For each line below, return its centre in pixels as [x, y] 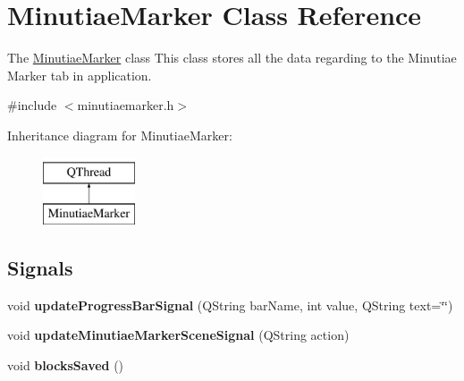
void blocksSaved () [66, 365]
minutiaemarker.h [126, 105]
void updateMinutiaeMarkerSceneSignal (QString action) [178, 335]
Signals [40, 268]
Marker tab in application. [80, 75]
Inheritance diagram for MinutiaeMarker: [120, 135]
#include [32, 105]
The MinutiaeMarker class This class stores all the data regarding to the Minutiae [232, 58]
